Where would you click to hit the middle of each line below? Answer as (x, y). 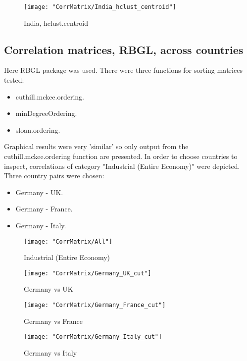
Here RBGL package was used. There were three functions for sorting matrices (123, 70)
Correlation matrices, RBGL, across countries (124, 49)
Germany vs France (53, 321)
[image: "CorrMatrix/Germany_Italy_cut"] (93, 337)
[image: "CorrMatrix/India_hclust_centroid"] (100, 7)
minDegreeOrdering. (46, 113)
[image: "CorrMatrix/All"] (68, 241)
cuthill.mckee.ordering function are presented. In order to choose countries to (121, 156)
